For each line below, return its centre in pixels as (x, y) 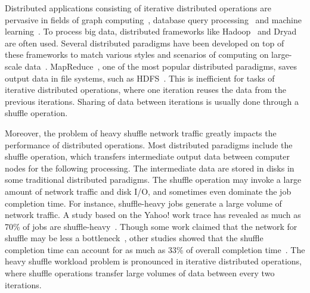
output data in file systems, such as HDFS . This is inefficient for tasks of (140, 78)
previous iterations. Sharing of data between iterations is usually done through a (152, 101)
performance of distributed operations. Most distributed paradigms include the (149, 144)
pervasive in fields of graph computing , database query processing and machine (153, 19)
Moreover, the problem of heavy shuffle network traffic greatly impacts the (141, 133)
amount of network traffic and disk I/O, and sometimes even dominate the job (148, 191)
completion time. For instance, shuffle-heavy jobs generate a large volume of (143, 203)
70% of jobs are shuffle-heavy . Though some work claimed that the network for (151, 226)
